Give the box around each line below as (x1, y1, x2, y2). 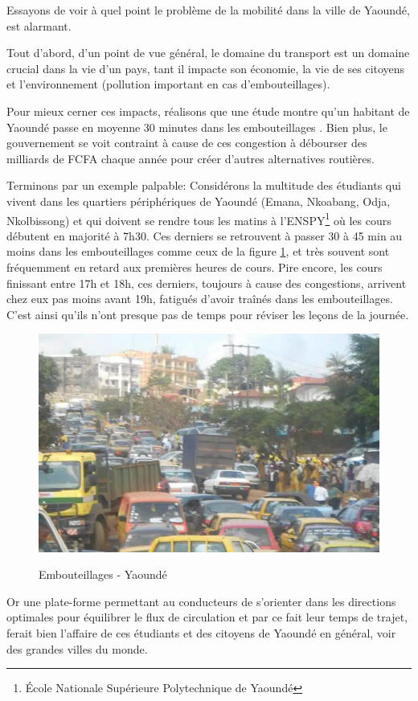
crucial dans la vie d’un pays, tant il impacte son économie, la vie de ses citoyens (6, 59, 405, 76)
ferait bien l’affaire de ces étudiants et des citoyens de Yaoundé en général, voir (6, 625, 396, 642)
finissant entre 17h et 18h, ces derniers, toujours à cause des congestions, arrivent (6, 274, 407, 291)
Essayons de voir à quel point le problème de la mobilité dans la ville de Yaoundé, (6, 2, 410, 18)
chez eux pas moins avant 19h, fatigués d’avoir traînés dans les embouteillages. (6, 290, 393, 307)
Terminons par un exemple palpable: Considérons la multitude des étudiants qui (6, 177, 401, 194)
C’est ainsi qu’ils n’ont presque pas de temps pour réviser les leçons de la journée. (6, 305, 409, 322)
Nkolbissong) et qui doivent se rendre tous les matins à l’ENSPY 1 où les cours (6, 209, 391, 228)
